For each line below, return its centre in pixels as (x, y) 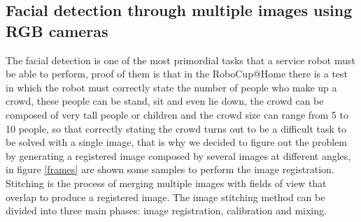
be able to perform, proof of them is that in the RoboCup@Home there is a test (177, 74)
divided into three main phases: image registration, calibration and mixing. (166, 210)
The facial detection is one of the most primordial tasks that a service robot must (180, 60)
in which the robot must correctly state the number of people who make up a (171, 87)
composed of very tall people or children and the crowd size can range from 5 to (177, 114)
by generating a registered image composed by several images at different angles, (178, 155)
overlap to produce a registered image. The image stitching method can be (165, 197)
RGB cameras (57, 30)
